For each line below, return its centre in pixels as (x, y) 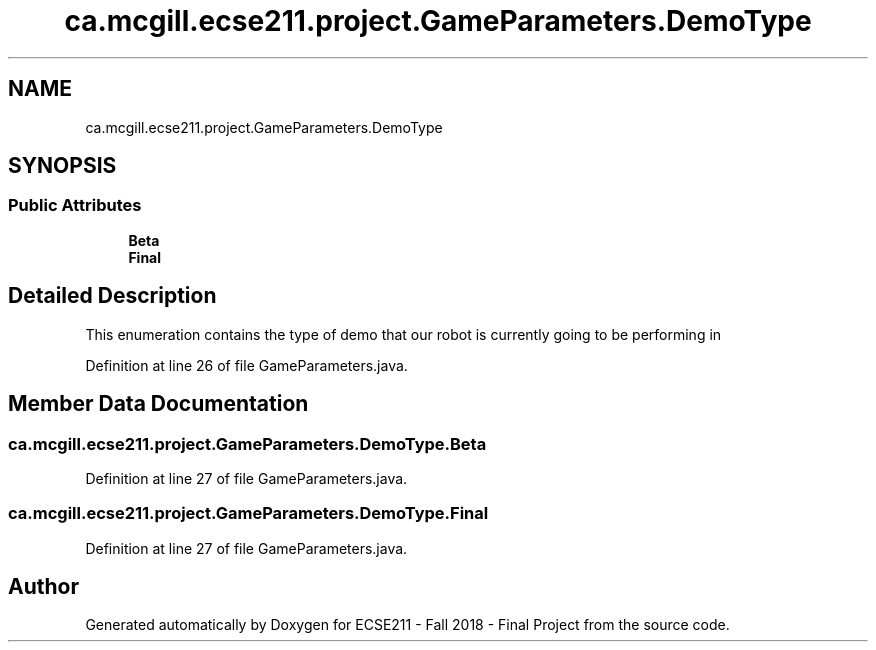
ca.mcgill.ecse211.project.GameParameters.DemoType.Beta (247, 443)
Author (43, 587)
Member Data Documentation (158, 404)
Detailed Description (112, 296)
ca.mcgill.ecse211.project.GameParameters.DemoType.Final (248, 513)
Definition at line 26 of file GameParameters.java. (246, 365)
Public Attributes (75, 205)
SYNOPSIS (62, 166)
